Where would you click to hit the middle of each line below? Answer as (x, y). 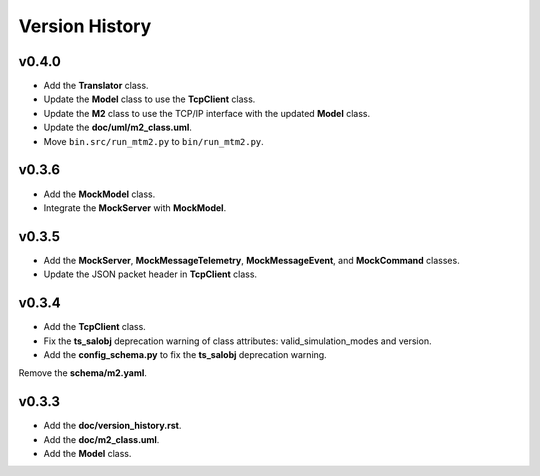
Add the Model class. (87, 453)
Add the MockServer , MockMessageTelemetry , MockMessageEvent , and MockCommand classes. (251, 260)
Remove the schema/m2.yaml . (82, 373)
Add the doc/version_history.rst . (112, 426)
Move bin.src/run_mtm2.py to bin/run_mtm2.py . (153, 141)
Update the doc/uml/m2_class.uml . (117, 127)
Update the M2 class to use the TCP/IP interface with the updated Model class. (206, 113)
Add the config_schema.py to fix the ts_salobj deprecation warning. (185, 354)
